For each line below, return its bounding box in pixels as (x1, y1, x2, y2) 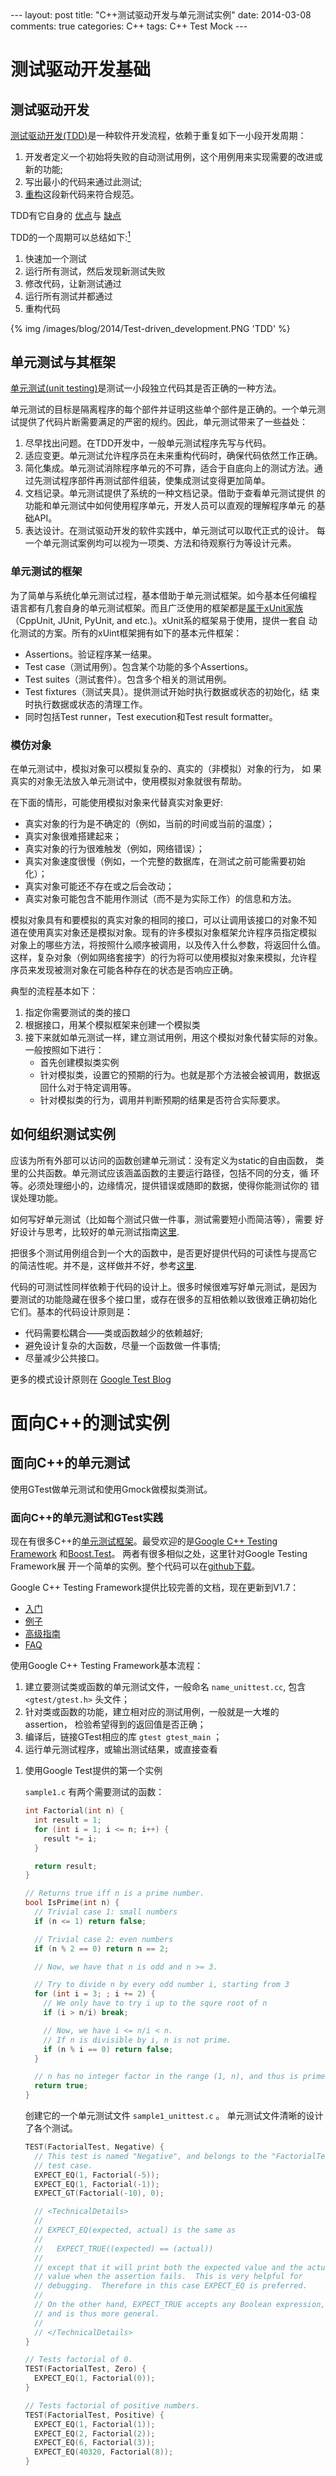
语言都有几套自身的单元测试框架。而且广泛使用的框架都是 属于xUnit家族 (10, 602, 304, 614)
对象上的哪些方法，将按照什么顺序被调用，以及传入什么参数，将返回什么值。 (10, 939, 326, 951)
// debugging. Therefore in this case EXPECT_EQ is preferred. (34, 2281, 308, 2291)
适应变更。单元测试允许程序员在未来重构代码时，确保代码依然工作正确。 (24, 450, 323, 462)
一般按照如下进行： (24, 1044, 105, 1056)
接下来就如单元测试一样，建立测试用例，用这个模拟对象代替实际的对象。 (24, 1032, 323, 1044)
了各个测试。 (24, 2122, 78, 2134)
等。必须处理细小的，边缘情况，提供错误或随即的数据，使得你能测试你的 (10, 1179, 308, 1191)
